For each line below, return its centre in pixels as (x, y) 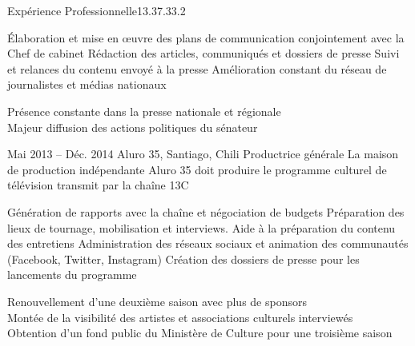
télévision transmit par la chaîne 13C (98, 185)
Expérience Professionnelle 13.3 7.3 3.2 (97, 10)
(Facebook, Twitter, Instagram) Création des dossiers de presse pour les (183, 259)
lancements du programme (72, 274)
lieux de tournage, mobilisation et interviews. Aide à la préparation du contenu (201, 227)
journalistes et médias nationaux (87, 84)
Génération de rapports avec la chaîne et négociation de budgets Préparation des (206, 211)
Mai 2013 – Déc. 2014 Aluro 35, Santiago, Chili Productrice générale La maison (203, 154)
